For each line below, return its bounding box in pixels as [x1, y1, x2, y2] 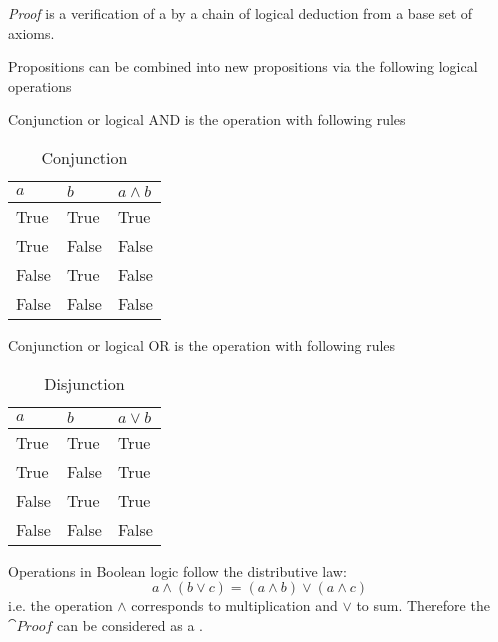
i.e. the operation [8, 595, 113, 616]
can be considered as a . [56, 614, 203, 635]
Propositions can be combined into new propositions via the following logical [8, 56, 478, 77]
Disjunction [44, 371, 125, 395]
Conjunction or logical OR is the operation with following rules [8, 334, 396, 355]
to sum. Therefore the [356, 595, 490, 616]
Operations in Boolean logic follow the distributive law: [8, 560, 347, 581]
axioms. [8, 22, 55, 43]
